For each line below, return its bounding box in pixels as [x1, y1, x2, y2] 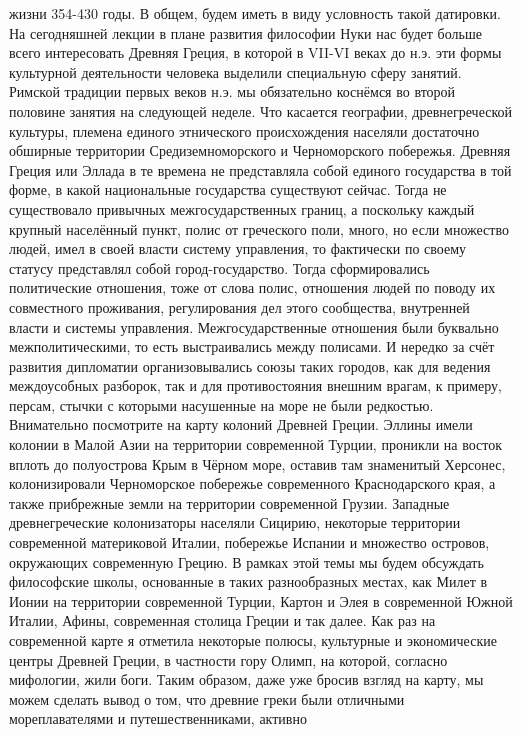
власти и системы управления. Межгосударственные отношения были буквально [9, 316, 499, 337]
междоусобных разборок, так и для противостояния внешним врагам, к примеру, [9, 375, 502, 396]
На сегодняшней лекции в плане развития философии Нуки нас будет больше [9, 22, 482, 43]
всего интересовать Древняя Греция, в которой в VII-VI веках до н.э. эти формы [9, 42, 502, 63]
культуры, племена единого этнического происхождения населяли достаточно [9, 120, 480, 141]
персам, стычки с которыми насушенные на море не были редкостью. [9, 394, 434, 415]
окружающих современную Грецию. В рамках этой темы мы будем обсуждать [9, 551, 484, 572]
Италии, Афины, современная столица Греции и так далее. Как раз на [9, 610, 436, 631]
